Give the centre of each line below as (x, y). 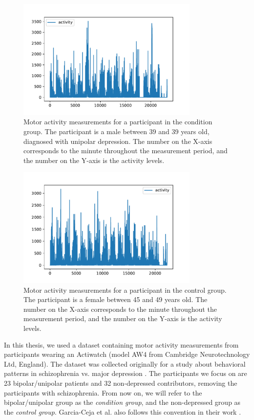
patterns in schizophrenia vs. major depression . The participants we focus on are (126, 373)
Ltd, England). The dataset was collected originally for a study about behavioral (125, 363)
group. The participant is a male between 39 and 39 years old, (116, 131)
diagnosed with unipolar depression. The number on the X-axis (118, 141)
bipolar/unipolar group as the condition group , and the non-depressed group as (122, 402)
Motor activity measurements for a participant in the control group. (125, 290)
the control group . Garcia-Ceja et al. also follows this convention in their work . (123, 411)
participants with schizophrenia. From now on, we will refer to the (103, 392)
